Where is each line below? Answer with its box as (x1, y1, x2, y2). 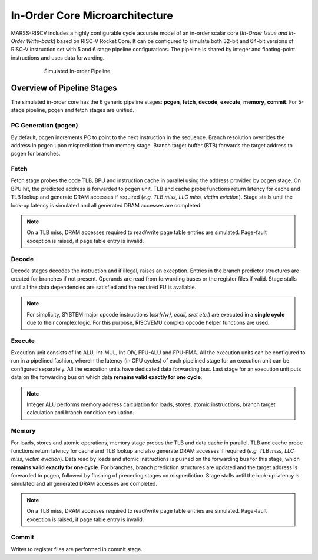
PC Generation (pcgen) (11, 121, 78, 130)
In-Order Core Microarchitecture (11, 9, 173, 22)
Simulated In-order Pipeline (44, 68, 111, 75)
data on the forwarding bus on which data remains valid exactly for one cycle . (11, 374, 203, 381)
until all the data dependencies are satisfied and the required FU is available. (11, 284, 197, 291)
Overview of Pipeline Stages (11, 83, 117, 93)
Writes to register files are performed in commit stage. (11, 545, 143, 552)
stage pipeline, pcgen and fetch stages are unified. (11, 107, 135, 114)
